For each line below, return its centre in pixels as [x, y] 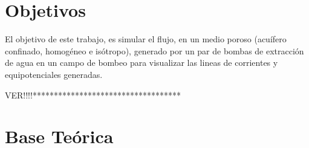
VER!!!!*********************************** [93, 95]
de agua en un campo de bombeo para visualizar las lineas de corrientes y [141, 63]
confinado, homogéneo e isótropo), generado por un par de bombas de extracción [154, 50]
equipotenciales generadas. [54, 74]
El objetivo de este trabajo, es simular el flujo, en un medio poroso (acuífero [146, 39]
